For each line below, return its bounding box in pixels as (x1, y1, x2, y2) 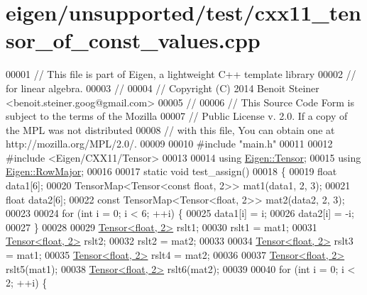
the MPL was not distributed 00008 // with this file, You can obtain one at (6, 122, 335, 137)
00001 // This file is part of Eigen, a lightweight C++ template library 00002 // (6, 67, 356, 82)
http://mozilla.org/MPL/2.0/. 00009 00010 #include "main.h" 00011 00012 (6, 136, 333, 151)
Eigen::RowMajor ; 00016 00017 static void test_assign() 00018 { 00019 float (6, 164, 337, 179)
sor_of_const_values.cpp (6, 26, 261, 55)
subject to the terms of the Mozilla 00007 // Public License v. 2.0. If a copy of (6, 108, 348, 123)
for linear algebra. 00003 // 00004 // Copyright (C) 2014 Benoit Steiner (6, 80, 319, 95)
